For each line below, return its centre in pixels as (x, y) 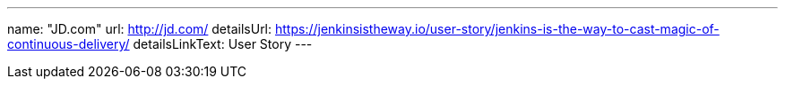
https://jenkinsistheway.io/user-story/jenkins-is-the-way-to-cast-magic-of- (497, 29)
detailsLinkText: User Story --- (223, 44)
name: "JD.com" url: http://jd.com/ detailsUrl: (140, 29)
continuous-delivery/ (69, 44)
